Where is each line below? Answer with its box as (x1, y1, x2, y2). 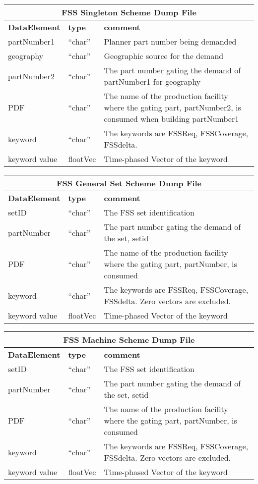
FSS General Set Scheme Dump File (56, 177, 202, 189)
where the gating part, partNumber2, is (104, 102, 241, 113)
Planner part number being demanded (104, 36, 237, 47)
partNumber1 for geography (104, 76, 201, 87)
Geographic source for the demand (104, 50, 224, 61)
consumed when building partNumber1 (104, 113, 239, 124)
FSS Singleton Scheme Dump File (62, 6, 196, 18)
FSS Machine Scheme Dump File (63, 334, 195, 345)
